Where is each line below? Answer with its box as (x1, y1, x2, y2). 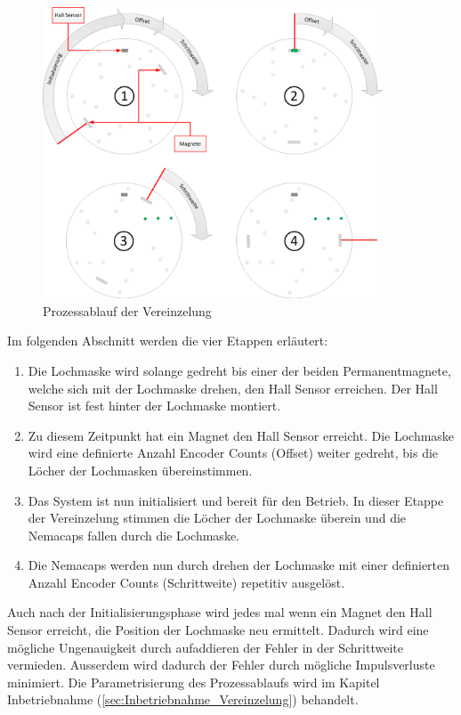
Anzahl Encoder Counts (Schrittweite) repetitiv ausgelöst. (28, 573, 345, 591)
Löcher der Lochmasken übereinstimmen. (28, 460, 253, 479)
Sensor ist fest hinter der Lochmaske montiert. (28, 396, 281, 415)
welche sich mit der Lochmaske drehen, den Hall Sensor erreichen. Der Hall (28, 378, 438, 397)
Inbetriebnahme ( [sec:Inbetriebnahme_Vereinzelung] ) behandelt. (7, 690, 359, 709)
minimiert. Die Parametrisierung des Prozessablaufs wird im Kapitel (7, 672, 380, 691)
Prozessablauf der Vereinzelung (43, 301, 212, 320)
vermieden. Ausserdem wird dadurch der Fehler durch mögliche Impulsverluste (7, 655, 435, 674)
